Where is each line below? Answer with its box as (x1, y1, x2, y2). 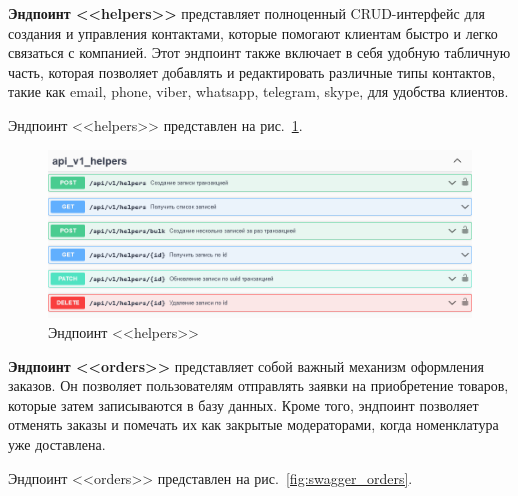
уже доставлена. (8, 434, 106, 455)
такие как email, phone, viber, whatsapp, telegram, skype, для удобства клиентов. (8, 81, 509, 102)
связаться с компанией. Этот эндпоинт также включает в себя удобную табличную (8, 42, 511, 63)
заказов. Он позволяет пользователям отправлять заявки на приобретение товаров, (8, 375, 509, 396)
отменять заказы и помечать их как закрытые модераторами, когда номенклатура (8, 414, 499, 435)
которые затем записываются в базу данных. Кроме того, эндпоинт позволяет (8, 394, 479, 415)
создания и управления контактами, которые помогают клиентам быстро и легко (8, 22, 498, 43)
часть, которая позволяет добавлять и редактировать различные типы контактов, (8, 61, 496, 82)
